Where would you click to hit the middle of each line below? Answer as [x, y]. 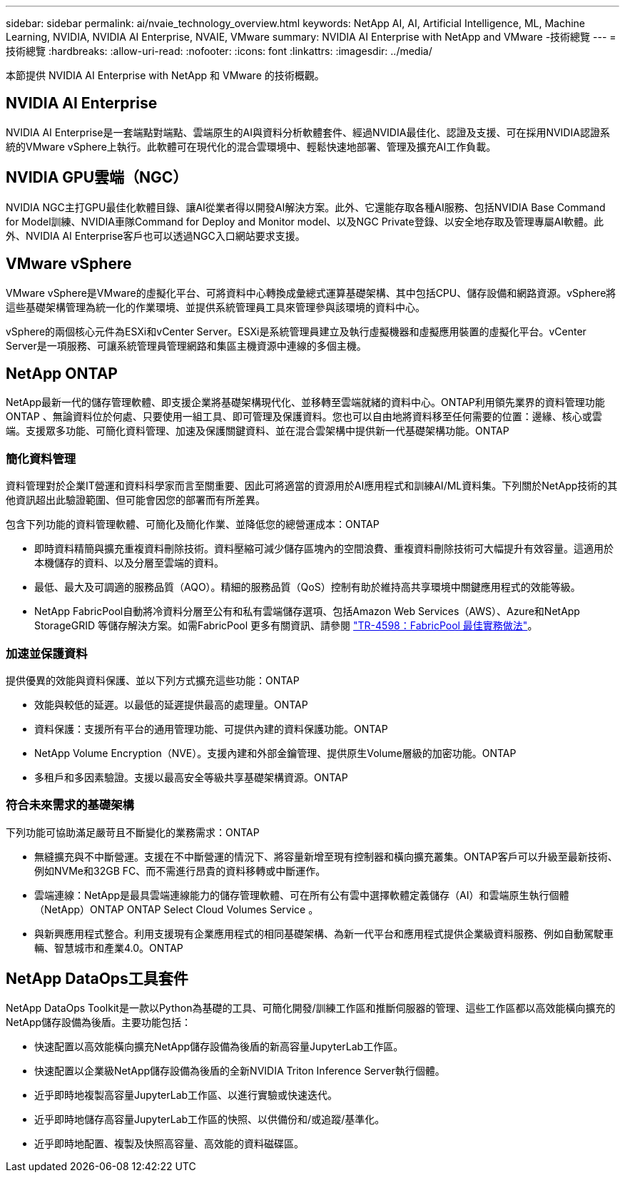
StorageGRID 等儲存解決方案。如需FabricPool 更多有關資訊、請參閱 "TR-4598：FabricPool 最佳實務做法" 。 [286, 626]
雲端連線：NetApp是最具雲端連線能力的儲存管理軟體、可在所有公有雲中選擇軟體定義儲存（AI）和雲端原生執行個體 [302, 895]
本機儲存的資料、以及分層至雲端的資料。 [129, 563]
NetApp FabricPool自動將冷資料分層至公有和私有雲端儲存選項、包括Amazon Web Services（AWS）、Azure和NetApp [307, 611]
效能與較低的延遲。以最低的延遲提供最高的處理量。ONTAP [171, 704]
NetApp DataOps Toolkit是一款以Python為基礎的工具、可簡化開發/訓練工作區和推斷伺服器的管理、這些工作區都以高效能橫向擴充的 [311, 1008]
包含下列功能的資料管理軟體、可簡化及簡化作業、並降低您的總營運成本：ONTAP [193, 524]
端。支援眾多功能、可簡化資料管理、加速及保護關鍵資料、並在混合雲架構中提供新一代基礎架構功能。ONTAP [258, 431]
